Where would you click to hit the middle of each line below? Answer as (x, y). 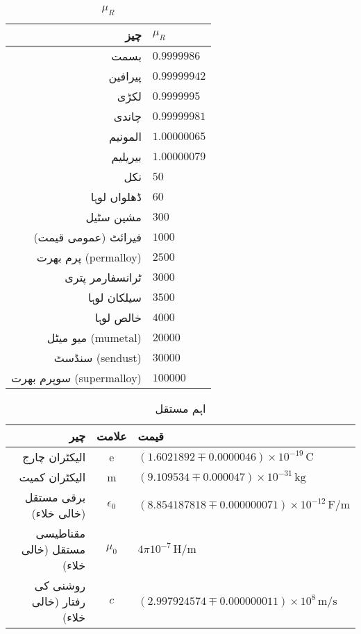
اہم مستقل (180, 409)
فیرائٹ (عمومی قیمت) (87, 237)
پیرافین (125, 76)
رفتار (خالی (59, 601)
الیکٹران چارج (54, 457)
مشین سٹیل (114, 217)
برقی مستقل (55, 497)
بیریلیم (126, 157)
